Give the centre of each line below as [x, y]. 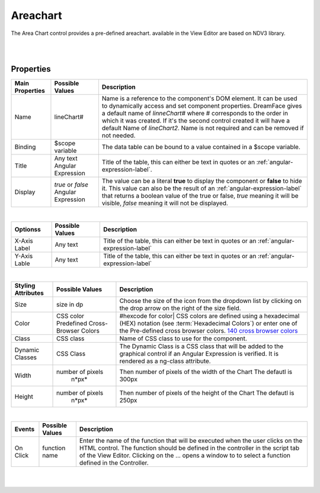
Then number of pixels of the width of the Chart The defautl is [206, 372]
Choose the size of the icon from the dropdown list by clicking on [210, 301]
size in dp [70, 305]
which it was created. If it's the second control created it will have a [196, 121]
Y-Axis [24, 256]
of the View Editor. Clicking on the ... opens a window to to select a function [185, 456]
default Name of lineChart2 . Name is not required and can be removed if [203, 128]
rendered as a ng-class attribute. [165, 361]
